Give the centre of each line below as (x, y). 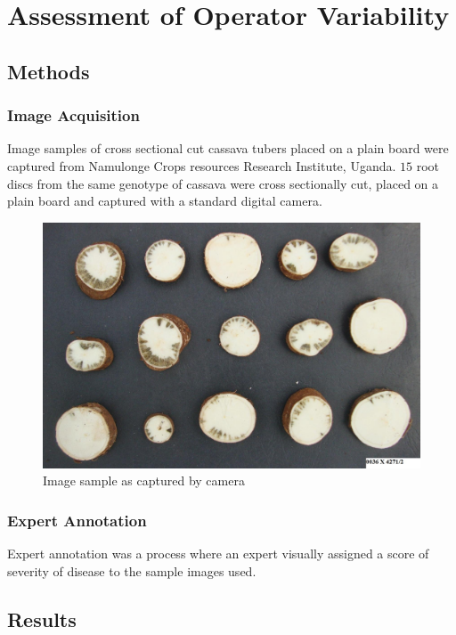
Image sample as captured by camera (144, 480)
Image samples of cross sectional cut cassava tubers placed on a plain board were (228, 148)
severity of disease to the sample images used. (132, 570)
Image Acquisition (73, 115)
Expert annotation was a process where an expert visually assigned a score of (218, 553)
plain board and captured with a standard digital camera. (165, 201)
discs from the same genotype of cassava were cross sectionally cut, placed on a (223, 183)
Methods (49, 71)
